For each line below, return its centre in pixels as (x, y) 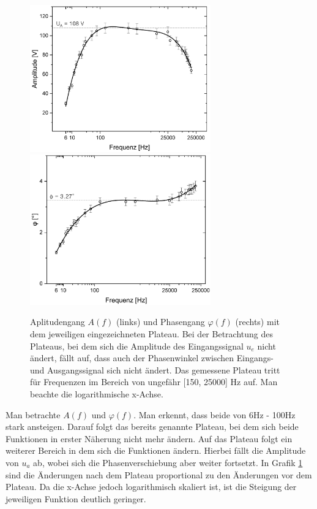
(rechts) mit (257, 322)
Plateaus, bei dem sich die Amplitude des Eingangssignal (137, 346)
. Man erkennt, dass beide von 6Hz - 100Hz (214, 414)
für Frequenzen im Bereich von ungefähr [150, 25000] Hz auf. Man (154, 382)
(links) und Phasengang (161, 322)
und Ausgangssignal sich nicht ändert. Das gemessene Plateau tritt (155, 369)
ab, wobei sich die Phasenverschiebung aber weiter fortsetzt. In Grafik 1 (168, 462)
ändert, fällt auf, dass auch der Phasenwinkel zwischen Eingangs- (152, 358)
